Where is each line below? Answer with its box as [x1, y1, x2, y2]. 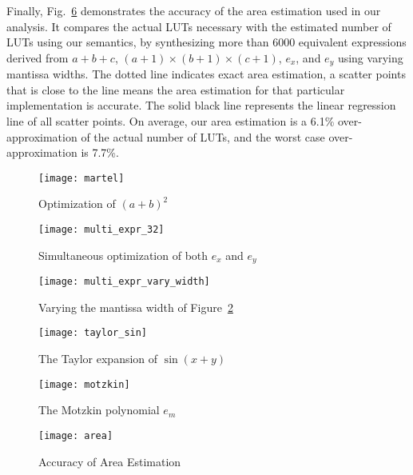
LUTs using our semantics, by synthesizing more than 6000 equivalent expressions [6, 34, 407, 50]
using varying [337, 49, 403, 66]
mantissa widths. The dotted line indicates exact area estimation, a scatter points [6, 66, 406, 82]
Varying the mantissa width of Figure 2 [38, 298, 233, 315]
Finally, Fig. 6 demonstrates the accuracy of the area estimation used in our [6, 2, 381, 18]
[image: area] [38, 429, 113, 441]
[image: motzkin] [38, 378, 130, 390]
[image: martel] [38, 172, 125, 184]
